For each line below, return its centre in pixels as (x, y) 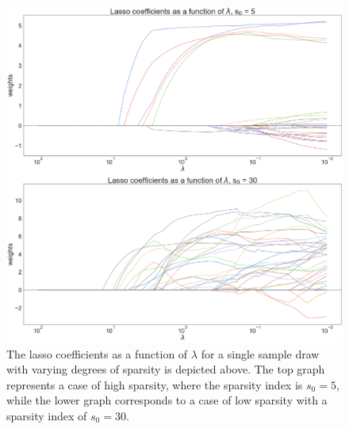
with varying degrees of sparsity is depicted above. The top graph (166, 369)
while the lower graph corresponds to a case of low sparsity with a (167, 400)
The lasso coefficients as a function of (97, 353)
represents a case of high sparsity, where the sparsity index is (155, 384)
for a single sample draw (260, 353)
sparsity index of (47, 415)
